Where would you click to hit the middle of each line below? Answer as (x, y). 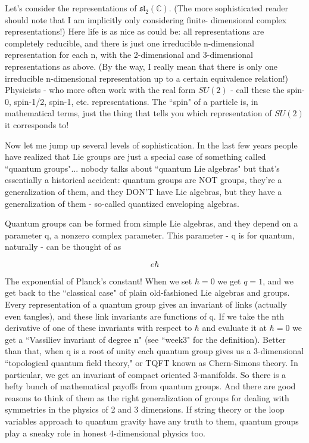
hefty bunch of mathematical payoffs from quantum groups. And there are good (150, 386)
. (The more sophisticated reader (228, 8)
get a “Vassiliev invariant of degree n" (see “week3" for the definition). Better (145, 339)
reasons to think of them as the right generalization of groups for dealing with (147, 397)
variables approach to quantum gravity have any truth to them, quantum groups (152, 421)
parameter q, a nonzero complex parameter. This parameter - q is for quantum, (150, 235)
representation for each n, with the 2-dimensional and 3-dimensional (129, 55)
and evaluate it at (235, 328)
